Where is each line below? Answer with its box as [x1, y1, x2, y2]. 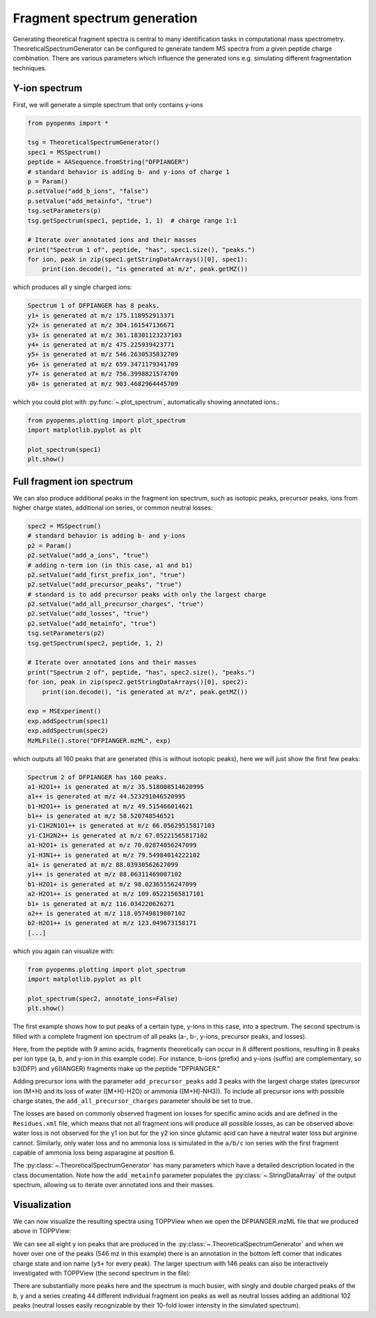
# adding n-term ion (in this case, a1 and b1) [27, 561, 193, 569]
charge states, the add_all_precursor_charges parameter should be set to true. [13, 1097, 253, 1105]
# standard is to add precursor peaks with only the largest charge [27, 590, 267, 598]
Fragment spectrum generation [13, 10, 198, 26]
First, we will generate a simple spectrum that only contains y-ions [13, 100, 203, 109]
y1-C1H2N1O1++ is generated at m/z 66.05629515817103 [27, 822, 215, 830]
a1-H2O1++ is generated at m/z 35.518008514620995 [27, 783, 205, 790]
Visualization [13, 1198, 72, 1211]
